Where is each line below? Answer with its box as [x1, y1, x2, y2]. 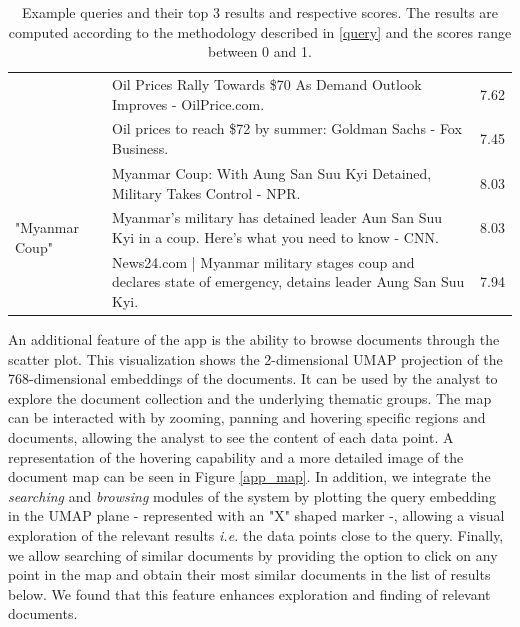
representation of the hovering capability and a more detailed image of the [8, 446, 464, 467]
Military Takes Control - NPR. [112, 182, 301, 203]
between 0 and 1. [208, 41, 312, 62]
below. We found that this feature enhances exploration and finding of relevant [8, 583, 491, 604]
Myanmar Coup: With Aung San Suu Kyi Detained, [112, 162, 432, 183]
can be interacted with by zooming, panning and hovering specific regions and [8, 407, 486, 428]
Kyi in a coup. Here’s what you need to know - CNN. [112, 226, 439, 247]
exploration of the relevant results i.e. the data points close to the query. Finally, [8, 525, 504, 545]
